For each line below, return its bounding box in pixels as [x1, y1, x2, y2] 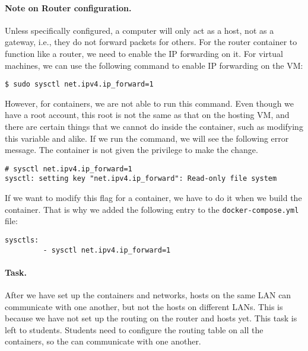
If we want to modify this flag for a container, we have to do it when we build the [5, 192, 302, 204]
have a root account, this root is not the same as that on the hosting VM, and [5, 109, 290, 121]
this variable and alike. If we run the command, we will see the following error [5, 132, 289, 144]
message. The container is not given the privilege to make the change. [5, 143, 258, 156]
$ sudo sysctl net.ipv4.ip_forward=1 [5, 80, 154, 89]
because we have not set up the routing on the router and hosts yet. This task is [5, 312, 297, 324]
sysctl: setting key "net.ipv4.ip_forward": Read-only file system [5, 174, 277, 183]
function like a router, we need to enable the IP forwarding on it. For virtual [5, 47, 283, 59]
